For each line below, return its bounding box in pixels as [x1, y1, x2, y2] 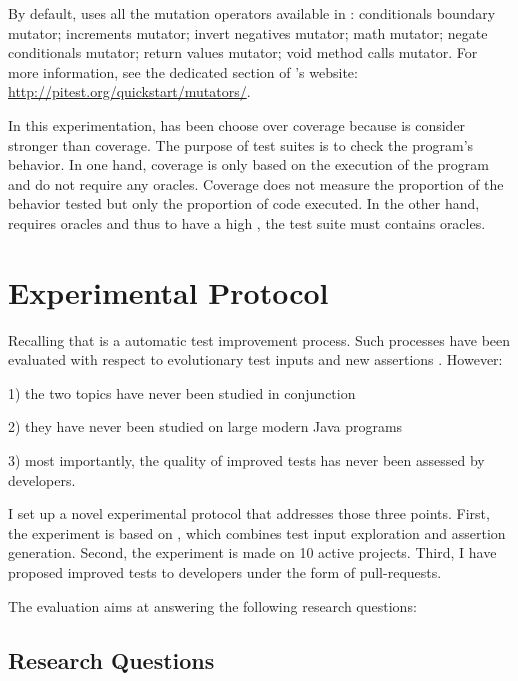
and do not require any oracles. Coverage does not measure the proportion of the [8, 173, 504, 194]
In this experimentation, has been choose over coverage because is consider [8, 114, 466, 135]
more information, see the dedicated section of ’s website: [8, 61, 358, 82]
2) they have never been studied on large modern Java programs [8, 416, 403, 437]
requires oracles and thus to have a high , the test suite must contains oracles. [8, 212, 486, 233]
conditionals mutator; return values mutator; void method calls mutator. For [8, 42, 478, 63]
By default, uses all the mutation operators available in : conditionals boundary [8, 3, 496, 23]
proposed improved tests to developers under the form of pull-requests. [8, 562, 442, 582]
